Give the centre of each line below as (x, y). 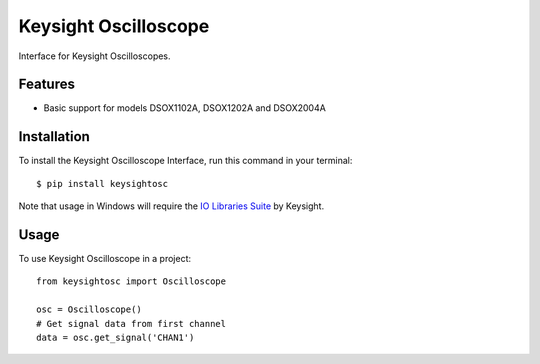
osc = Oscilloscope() (89, 309)
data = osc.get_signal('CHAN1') (115, 337)
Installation (54, 136)
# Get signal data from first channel (131, 323)
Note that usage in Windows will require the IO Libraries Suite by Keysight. (171, 206)
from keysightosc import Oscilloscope (131, 281)
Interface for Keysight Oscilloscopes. (94, 56)
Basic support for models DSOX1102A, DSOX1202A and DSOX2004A (185, 108)
